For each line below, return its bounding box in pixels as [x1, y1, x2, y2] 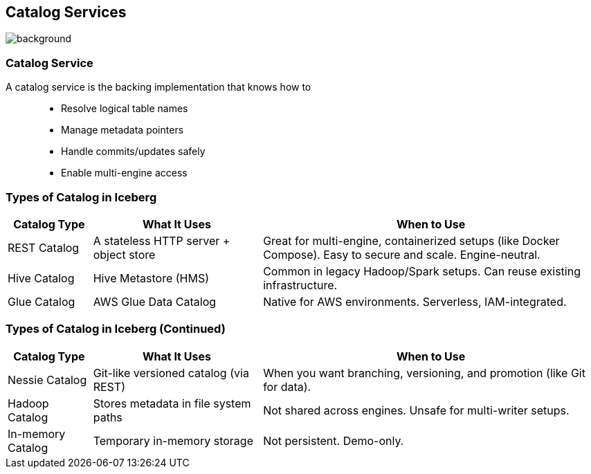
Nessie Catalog [8, 372, 87, 387]
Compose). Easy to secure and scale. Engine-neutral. [263, 247, 540, 262]
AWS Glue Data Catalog [93, 294, 217, 309]
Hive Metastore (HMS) [93, 271, 210, 285]
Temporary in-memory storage [93, 433, 253, 448]
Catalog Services [6, 3, 127, 21]
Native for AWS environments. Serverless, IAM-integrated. [263, 294, 567, 309]
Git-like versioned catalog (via [93, 365, 249, 380]
